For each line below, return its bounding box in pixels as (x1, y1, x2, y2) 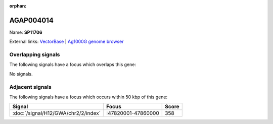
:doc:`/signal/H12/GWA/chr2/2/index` (12, 110, 101, 117)
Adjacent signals (9, 83, 52, 90)
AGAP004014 (9, 16, 54, 25)
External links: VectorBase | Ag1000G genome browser (9, 38, 124, 45)
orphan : (9, 3, 27, 9)
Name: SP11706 (9, 29, 42, 35)
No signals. (9, 71, 33, 77)
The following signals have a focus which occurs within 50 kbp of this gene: (9, 94, 168, 100)
